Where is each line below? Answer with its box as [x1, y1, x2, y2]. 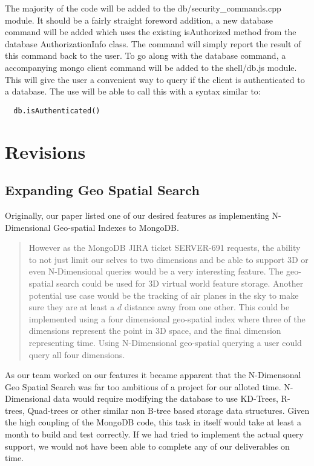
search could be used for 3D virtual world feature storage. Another [56, 276, 304, 289]
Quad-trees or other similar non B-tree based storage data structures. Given [27, 404, 310, 416]
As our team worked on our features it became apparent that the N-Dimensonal [5, 368, 301, 381]
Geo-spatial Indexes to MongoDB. [53, 221, 179, 233]
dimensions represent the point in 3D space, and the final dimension [28, 324, 281, 337]
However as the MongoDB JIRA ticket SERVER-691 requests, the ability [28, 241, 301, 254]
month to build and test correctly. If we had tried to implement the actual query [5, 428, 304, 441]
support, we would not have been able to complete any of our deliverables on [5, 439, 290, 452]
